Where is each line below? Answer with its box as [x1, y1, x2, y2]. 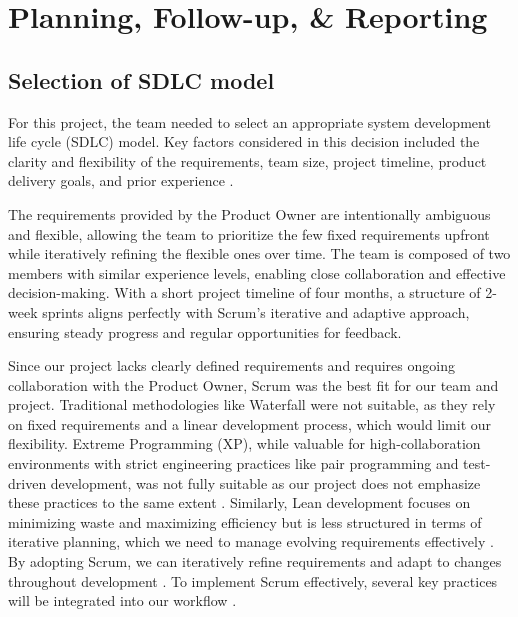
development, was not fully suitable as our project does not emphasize [50, 472, 481, 493]
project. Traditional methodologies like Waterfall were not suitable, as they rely [8, 394, 496, 415]
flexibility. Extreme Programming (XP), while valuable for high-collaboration [8, 433, 481, 454]
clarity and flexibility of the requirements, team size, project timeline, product [8, 150, 487, 171]
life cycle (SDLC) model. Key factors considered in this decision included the [8, 131, 480, 152]
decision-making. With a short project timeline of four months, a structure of [8, 282, 481, 303]
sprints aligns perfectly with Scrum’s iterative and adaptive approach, [42, 301, 470, 322]
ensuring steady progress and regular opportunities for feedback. [8, 321, 402, 342]
